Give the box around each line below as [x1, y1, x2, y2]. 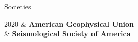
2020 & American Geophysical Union [4, 18, 134, 29]
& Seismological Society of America [4, 28, 131, 39]
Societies [4, 1, 31, 11]
